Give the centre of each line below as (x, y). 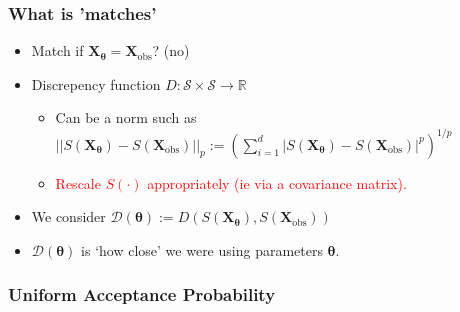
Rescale (78, 182)
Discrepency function (96, 83)
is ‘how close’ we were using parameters (202, 249)
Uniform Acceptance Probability (142, 294)
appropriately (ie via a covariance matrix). (277, 182)
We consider (68, 216)
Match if (57, 50)
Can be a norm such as (126, 117)
